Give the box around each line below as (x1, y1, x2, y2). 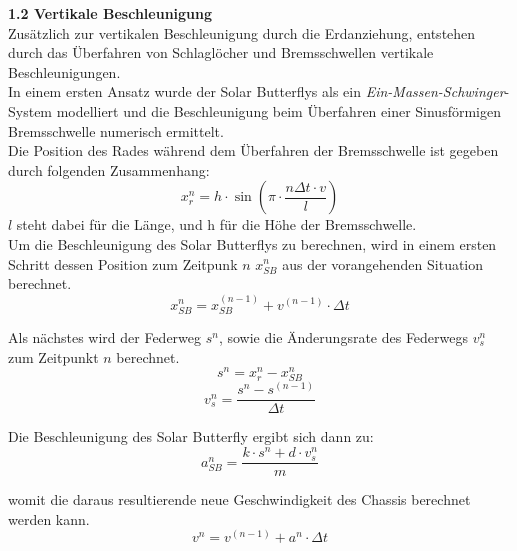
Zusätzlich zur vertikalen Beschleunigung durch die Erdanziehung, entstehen (8, 22, 476, 43)
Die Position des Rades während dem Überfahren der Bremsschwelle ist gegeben (8, 140, 499, 161)
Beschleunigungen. (8, 61, 121, 82)
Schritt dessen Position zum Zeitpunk (8, 253, 238, 274)
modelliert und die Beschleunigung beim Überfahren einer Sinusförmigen (56, 100, 501, 121)
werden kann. (8, 508, 90, 529)
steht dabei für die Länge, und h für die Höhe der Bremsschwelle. (16, 214, 417, 235)
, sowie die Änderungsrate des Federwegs (218, 326, 469, 347)
